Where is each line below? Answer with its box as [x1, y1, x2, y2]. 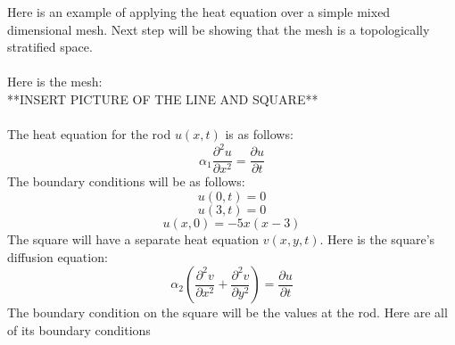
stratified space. [7, 37, 93, 56]
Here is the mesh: [7, 72, 103, 91]
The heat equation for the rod [7, 125, 171, 144]
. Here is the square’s [319, 229, 435, 248]
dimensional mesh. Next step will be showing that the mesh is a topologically [7, 20, 430, 38]
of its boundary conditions [7, 320, 151, 339]
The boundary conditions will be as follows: [7, 172, 245, 191]
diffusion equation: [7, 247, 108, 266]
